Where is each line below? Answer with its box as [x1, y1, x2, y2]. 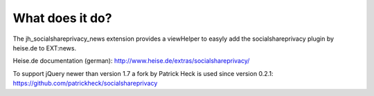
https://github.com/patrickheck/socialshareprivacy [12, 79, 158, 88]
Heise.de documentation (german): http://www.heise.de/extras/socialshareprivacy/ [12, 57, 250, 65]
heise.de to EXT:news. [12, 44, 76, 52]
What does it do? [12, 10, 112, 26]
